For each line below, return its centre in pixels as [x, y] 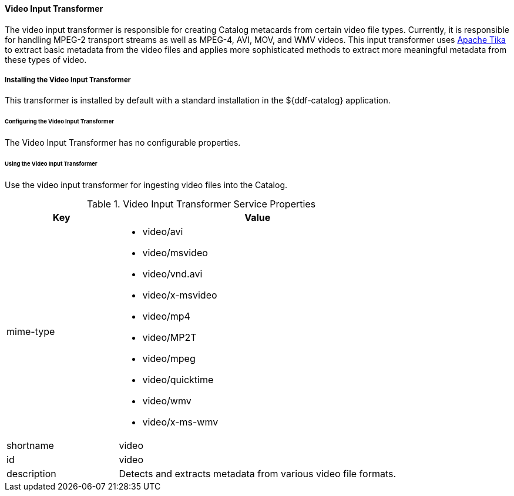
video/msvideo [175, 252]
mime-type [31, 331]
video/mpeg [169, 358]
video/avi [163, 231]
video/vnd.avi [172, 274]
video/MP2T [169, 337]
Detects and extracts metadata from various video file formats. [258, 473]
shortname [30, 445]
